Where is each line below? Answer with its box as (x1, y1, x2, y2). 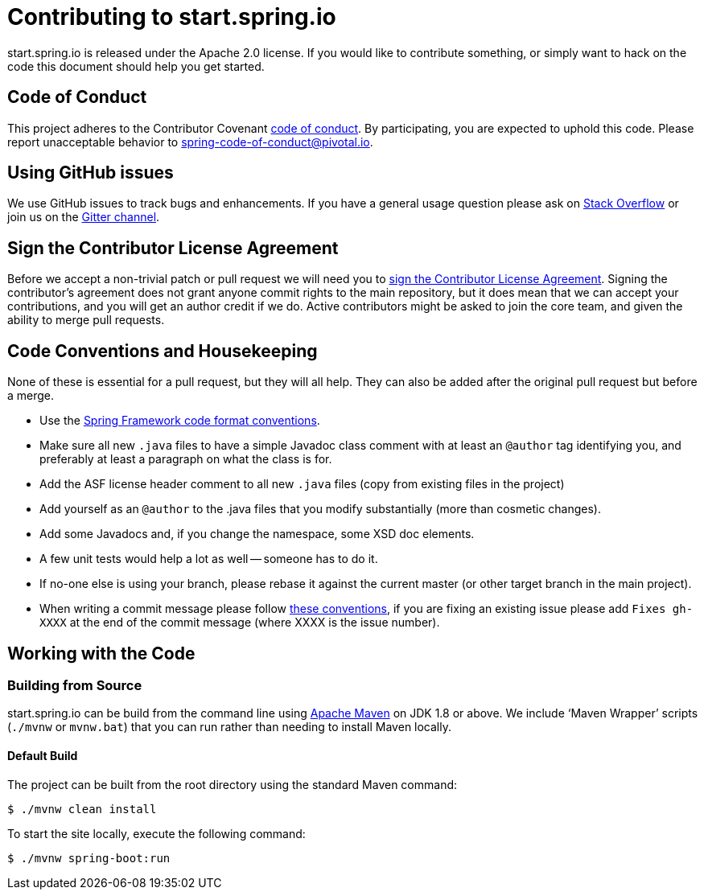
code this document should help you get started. (7, 59, 265, 73)
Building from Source (7, 676, 142, 693)
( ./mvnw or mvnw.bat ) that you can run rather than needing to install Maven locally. (7, 720, 452, 734)
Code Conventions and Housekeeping (7, 340, 318, 361)
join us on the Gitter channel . (7, 210, 160, 224)
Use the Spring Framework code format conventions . (39, 413, 320, 428)
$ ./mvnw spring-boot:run (7, 851, 171, 865)
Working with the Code (7, 643, 196, 664)
